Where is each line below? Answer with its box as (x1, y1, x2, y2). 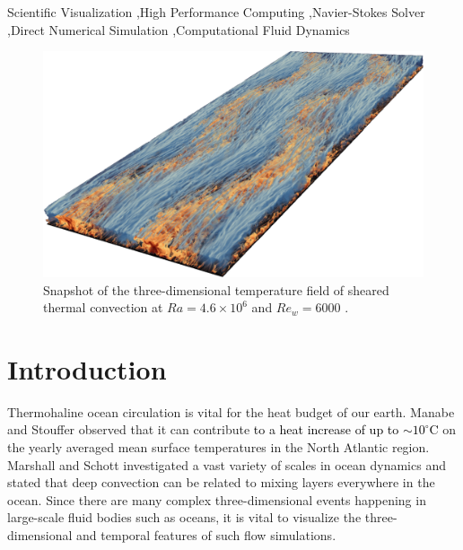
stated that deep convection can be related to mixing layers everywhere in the (7, 473, 435, 492)
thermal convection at (43, 298, 163, 317)
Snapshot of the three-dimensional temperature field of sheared (43, 280, 389, 299)
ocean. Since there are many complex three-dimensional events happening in (7, 490, 426, 509)
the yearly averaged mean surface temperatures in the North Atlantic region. (7, 438, 430, 457)
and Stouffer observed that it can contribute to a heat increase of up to (7, 420, 399, 439)
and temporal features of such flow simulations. (76, 526, 336, 544)
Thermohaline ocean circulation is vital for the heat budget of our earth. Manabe (7, 402, 455, 421)
